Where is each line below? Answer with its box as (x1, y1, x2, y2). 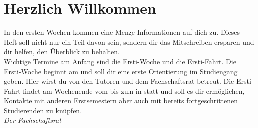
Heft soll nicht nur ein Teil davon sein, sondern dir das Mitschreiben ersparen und (4, 36, 254, 47)
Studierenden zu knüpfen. (4, 105, 82, 115)
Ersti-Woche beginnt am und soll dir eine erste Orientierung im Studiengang (4, 66, 238, 76)
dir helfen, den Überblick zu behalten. (4, 46, 120, 57)
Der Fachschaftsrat (4, 115, 61, 125)
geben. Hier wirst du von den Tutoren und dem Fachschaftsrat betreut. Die (4, 76, 234, 86)
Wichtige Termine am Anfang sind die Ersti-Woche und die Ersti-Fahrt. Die (4, 56, 236, 66)
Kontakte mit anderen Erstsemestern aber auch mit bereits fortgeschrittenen (4, 95, 238, 106)
